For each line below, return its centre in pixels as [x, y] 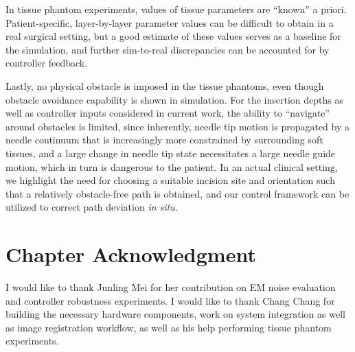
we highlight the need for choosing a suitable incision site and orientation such [170, 180]
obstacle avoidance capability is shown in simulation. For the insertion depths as [174, 99]
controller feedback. [47, 63]
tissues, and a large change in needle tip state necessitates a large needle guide [171, 153]
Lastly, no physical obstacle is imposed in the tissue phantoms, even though [165, 85]
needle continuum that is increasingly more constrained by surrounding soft [164, 140]
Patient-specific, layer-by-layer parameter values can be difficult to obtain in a [170, 22]
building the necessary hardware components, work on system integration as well [175, 314]
